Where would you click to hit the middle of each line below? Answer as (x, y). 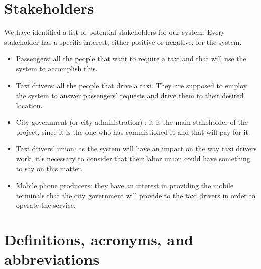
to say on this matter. (49, 168)
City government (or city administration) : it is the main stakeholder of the (132, 122)
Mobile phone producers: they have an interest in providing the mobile (125, 185)
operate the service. (46, 205)
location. (29, 105)
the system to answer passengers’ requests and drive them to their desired (130, 95)
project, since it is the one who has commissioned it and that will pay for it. (133, 131)
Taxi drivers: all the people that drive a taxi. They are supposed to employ (132, 85)
